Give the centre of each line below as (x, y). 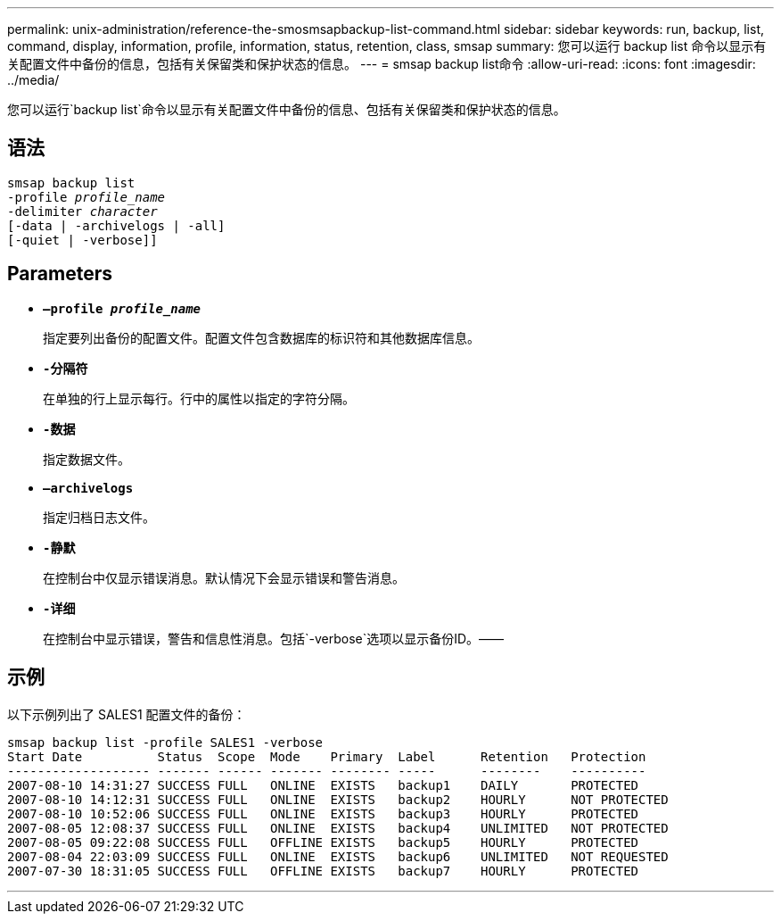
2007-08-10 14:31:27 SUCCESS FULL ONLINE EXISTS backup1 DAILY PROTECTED (323, 785)
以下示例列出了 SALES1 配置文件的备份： (127, 714)
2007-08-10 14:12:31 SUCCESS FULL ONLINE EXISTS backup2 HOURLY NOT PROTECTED (338, 799)
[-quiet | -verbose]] (82, 240)
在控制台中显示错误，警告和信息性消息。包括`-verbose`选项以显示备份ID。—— (274, 638)
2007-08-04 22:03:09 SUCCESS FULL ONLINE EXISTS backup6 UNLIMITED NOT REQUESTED (338, 856)
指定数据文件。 (86, 459)
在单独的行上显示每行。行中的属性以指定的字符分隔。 (199, 398)
